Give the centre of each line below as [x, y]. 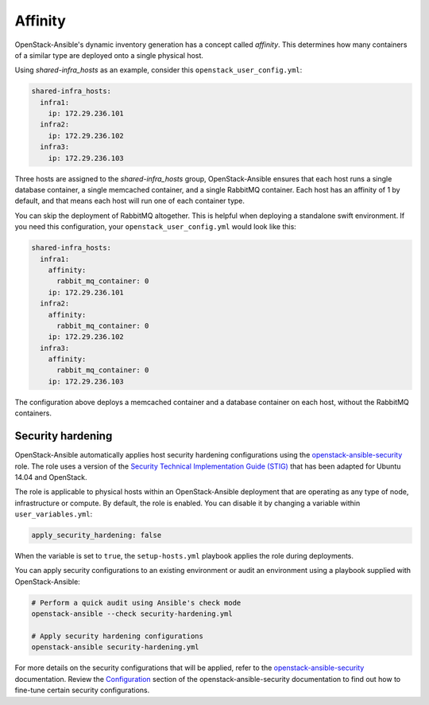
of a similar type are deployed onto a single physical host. [109, 55]
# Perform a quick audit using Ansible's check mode [136, 602]
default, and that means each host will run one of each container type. [130, 201]
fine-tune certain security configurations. [82, 690]
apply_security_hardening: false [97, 536]
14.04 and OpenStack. [51, 477]
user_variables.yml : [54, 514]
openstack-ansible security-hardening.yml [115, 647]
